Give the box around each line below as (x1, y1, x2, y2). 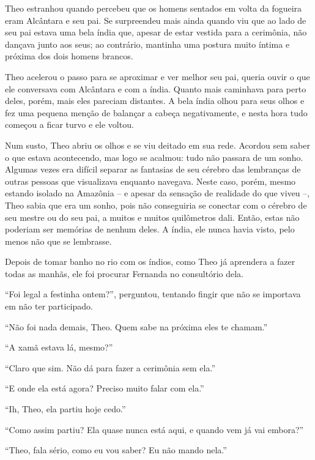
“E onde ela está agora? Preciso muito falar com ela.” (5, 382, 204, 395)
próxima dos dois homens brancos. (5, 50, 133, 62)
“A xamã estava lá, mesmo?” (5, 341, 113, 354)
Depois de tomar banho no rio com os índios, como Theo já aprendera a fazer (5, 255, 295, 268)
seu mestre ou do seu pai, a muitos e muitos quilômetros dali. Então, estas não (5, 210, 300, 223)
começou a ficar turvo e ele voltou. (5, 118, 134, 131)
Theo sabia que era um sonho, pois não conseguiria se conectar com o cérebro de (5, 198, 307, 211)
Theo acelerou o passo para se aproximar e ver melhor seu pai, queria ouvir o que (5, 70, 310, 83)
